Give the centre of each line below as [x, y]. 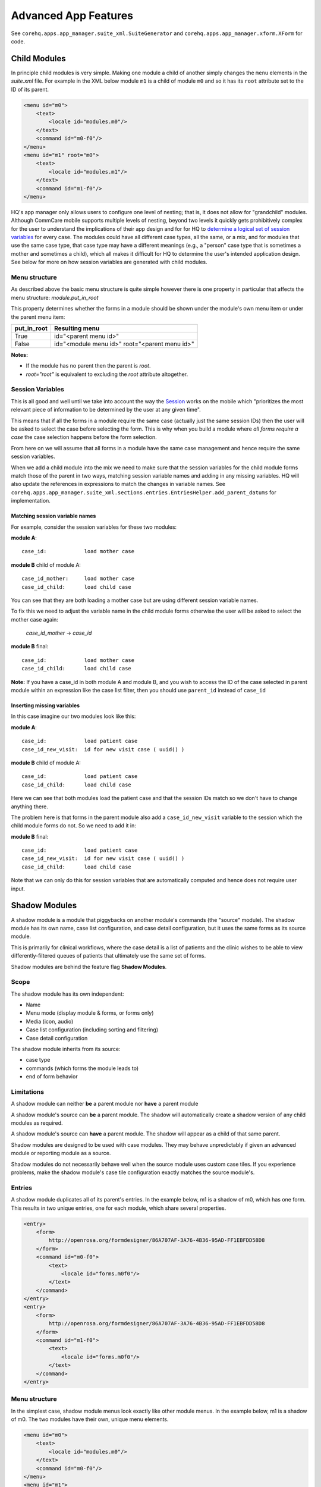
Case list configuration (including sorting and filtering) [92, 1030]
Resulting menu [77, 328]
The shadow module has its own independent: [67, 994]
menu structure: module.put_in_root [55, 297]
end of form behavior [52, 1077]
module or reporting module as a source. [61, 1153]
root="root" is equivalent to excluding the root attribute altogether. [107, 374]
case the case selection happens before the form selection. [84, 437]
